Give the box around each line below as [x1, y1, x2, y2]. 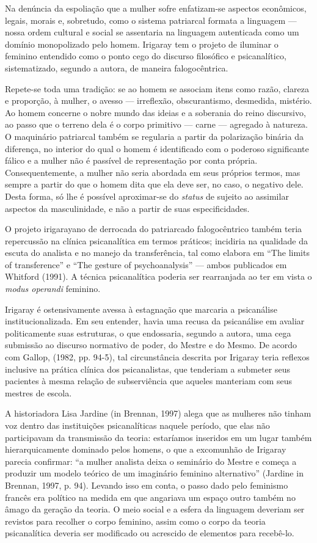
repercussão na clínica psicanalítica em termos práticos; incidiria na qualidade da [5, 234, 308, 247]
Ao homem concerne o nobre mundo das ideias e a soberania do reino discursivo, [5, 106, 306, 118]
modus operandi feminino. [5, 282, 101, 295]
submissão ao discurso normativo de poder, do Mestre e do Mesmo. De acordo [5, 338, 297, 351]
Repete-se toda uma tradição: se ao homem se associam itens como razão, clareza [5, 82, 310, 95]
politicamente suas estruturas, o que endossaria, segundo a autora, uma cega [5, 326, 291, 339]
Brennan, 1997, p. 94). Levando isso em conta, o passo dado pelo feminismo [5, 478, 288, 491]
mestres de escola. [5, 386, 72, 399]
